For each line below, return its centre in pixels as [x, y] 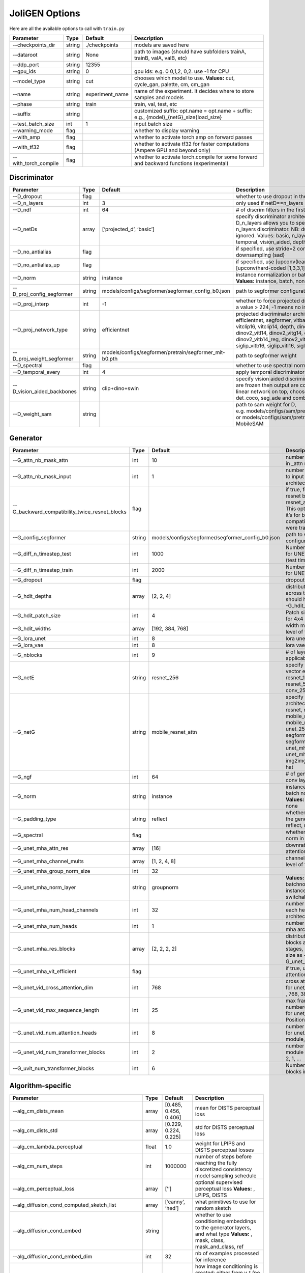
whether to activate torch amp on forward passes [193, 137]
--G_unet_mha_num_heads [45, 926]
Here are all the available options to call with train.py [67, 29]
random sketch [213, 1208]
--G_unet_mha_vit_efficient [44, 971]
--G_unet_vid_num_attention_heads [55, 1033]
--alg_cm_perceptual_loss [43, 1189]
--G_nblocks [27, 655]
